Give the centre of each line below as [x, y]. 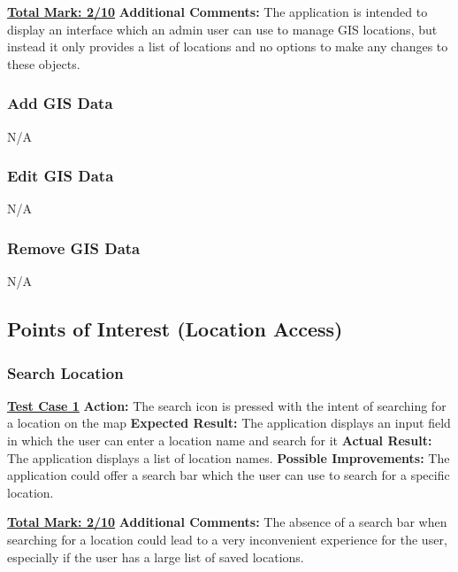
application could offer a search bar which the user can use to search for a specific [229, 475]
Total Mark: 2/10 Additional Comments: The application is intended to [218, 12]
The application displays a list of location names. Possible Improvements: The [229, 457]
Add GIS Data [60, 103]
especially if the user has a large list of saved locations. [156, 557]
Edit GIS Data [61, 176]
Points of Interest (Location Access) [175, 329]
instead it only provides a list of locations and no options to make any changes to [228, 46]
